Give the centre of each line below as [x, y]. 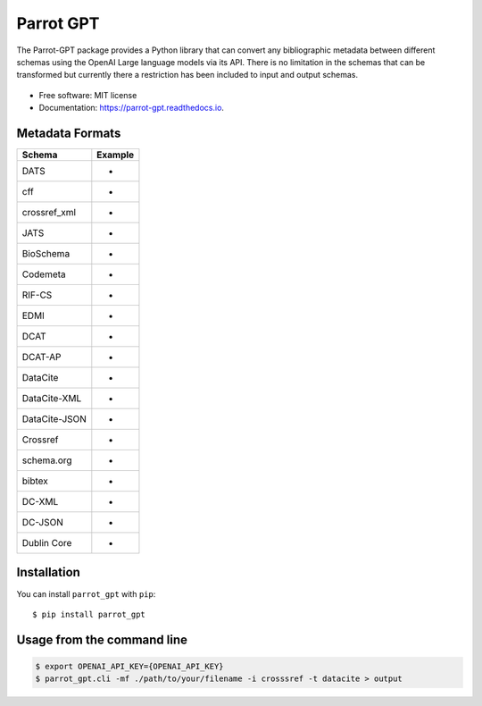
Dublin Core [47, 543]
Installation [48, 572]
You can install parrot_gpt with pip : [86, 593]
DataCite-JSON [54, 419]
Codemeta [44, 274]
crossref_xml [49, 213]
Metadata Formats [69, 133]
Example [116, 155]
